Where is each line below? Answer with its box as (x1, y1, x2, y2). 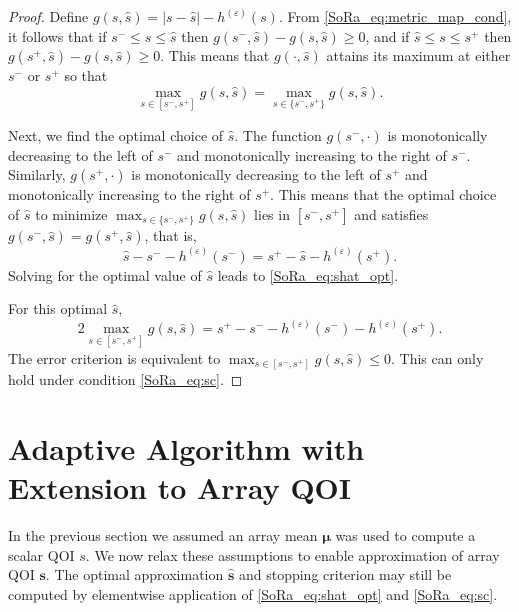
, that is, (144, 225, 197, 246)
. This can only (391, 347, 484, 368)
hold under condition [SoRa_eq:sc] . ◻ (8, 369, 243, 390)
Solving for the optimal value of (8, 264, 202, 285)
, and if (365, 25, 410, 46)
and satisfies (354, 203, 429, 224)
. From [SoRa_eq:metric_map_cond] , (278, 6, 512, 26)
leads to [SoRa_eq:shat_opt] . (217, 264, 399, 285)
